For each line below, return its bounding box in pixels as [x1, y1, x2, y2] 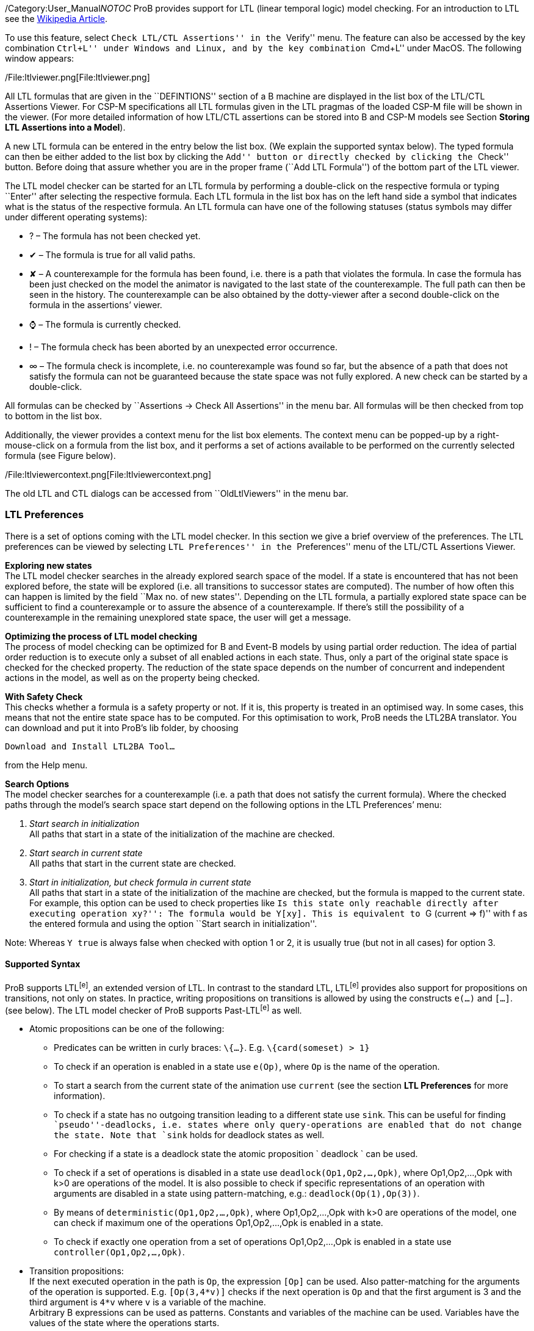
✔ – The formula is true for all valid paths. [29, 250, 196, 260]
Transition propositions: [29, 1266, 124, 1277]
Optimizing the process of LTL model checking [5, 630, 198, 641]
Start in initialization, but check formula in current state [29, 876, 251, 887]
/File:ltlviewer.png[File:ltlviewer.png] [5, 72, 150, 82]
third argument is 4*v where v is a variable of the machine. [29, 1297, 266, 1308]
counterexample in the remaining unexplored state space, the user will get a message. [5, 611, 352, 622]
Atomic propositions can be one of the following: [29, 1023, 225, 1034]
